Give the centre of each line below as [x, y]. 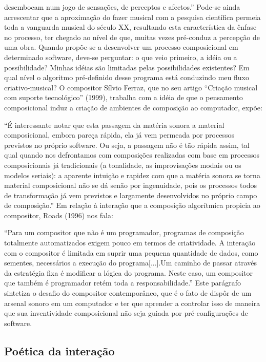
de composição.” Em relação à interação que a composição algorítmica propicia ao [132, 205]
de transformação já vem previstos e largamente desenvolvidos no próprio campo [131, 195]
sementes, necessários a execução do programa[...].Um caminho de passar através [131, 263]
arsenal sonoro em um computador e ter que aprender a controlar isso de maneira [132, 303]
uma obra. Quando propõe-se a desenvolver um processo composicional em [121, 47]
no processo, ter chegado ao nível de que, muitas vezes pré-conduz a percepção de [132, 37]
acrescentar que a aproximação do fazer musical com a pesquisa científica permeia [132, 17]
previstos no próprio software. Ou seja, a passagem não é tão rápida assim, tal [127, 145]
